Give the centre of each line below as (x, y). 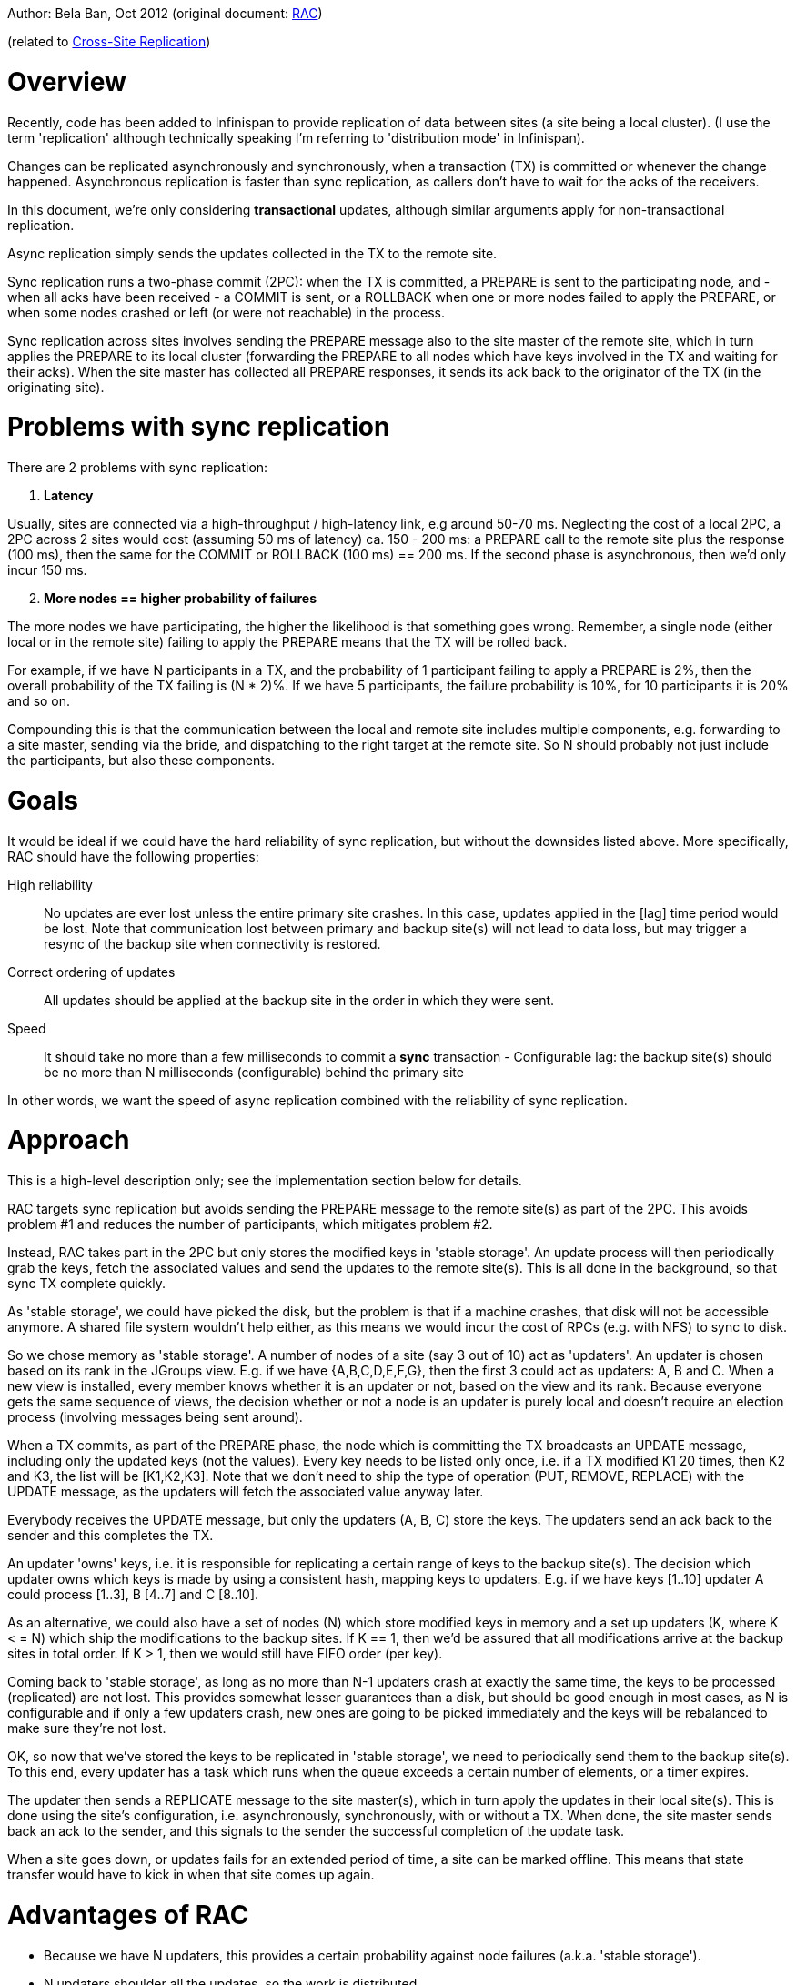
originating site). (56, 387)
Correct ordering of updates (91, 972)
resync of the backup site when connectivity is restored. (212, 943)
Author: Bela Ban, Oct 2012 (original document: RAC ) (165, 13)
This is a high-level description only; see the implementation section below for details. (265, 1180)
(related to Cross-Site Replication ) (109, 41)
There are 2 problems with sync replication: (138, 467)
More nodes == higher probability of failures (181, 598)
